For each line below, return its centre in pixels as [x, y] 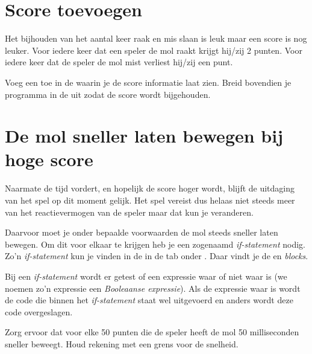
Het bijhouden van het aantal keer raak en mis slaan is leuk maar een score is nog [156, 38]
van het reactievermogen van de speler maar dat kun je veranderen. [129, 212]
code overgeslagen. [39, 311]
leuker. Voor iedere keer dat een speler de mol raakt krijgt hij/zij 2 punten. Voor [154, 50]
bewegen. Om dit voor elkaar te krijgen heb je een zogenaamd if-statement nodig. [155, 244]
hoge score [49, 159]
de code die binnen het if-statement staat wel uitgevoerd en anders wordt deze [149, 300]
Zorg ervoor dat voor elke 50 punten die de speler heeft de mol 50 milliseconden [152, 332]
